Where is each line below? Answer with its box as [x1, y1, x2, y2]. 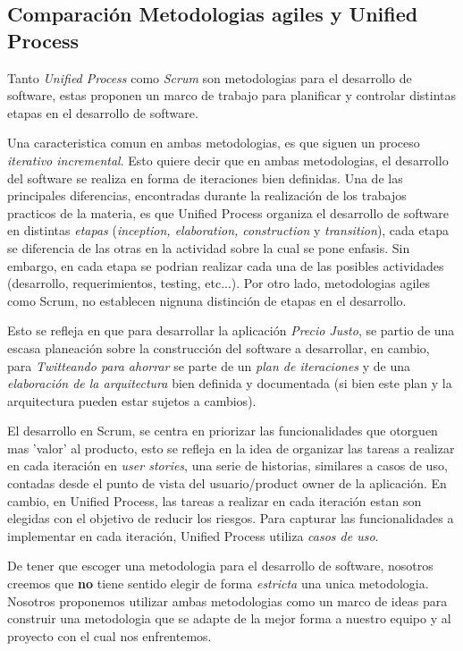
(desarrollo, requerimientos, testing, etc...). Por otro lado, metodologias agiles [7, 274, 430, 292]
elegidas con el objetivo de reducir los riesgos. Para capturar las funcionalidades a [7, 509, 454, 528]
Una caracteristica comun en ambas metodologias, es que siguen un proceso [7, 133, 420, 152]
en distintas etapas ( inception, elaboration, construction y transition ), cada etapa [7, 221, 449, 240]
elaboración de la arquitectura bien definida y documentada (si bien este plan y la [7, 374, 452, 393]
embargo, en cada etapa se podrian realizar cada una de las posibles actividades [7, 256, 444, 275]
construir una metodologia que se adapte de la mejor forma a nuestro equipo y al [7, 609, 451, 628]
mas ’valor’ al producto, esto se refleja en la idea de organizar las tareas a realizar [7, 438, 455, 457]
